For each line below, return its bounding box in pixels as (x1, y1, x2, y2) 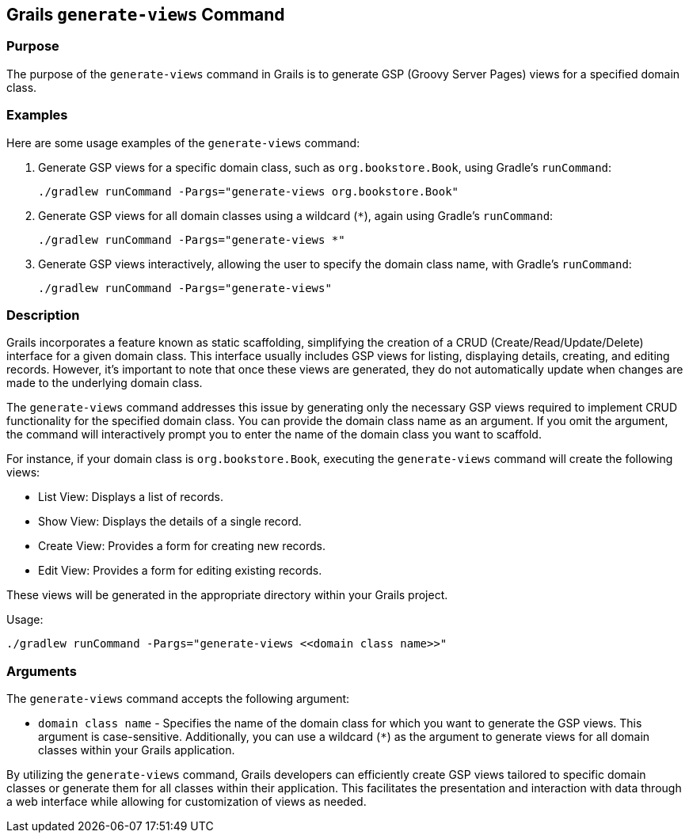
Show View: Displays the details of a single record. (38, 514, 302, 529)
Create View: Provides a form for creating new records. (38, 539, 325, 553)
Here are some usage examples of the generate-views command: (6, 135, 360, 150)
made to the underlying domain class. (6, 376, 203, 390)
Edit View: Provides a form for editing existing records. (38, 564, 322, 578)
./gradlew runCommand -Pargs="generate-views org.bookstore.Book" (38, 184, 459, 198)
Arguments (6, 662, 77, 679)
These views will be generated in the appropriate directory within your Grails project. (6, 588, 448, 602)
